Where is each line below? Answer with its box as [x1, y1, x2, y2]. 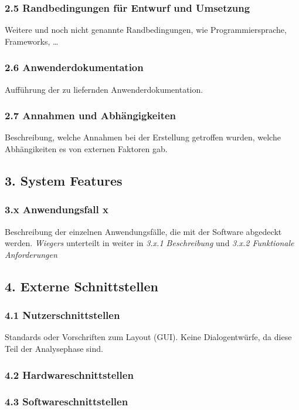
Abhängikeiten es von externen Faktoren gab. [5, 143, 168, 155]
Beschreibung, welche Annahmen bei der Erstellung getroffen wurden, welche [5, 131, 281, 143]
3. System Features [5, 172, 123, 190]
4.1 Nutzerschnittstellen [5, 308, 120, 322]
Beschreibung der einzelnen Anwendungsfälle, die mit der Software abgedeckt [5, 225, 282, 237]
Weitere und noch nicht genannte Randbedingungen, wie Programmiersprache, [5, 23, 287, 36]
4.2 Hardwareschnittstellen [5, 367, 134, 382]
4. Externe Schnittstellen [5, 277, 159, 295]
